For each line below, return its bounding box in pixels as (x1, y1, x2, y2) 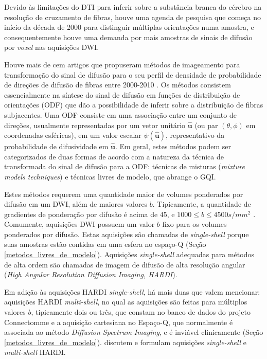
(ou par (194, 119, 218, 130)
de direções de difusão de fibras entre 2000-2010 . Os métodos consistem (4, 79, 231, 90)
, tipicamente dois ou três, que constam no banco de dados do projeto (31, 307, 251, 317)
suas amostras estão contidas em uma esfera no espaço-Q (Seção (4, 239, 206, 249)
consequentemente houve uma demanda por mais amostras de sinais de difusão (4, 31, 253, 42)
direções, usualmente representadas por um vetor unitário (4, 119, 186, 130)
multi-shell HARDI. (4, 347, 66, 357)
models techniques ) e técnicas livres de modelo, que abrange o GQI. (4, 171, 216, 182)
